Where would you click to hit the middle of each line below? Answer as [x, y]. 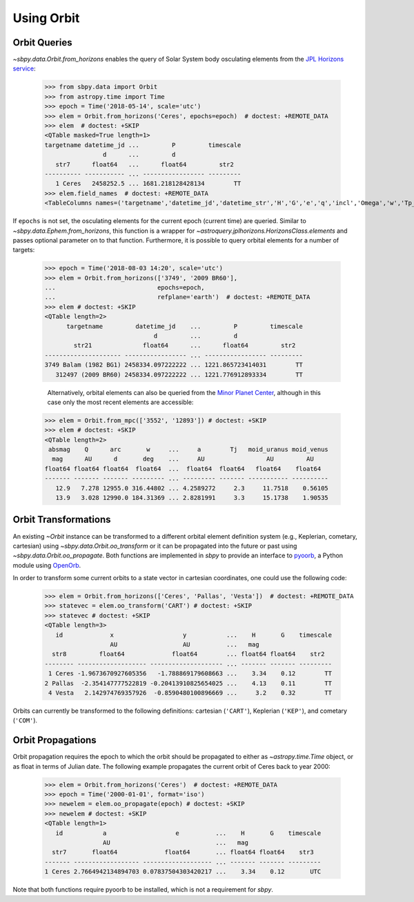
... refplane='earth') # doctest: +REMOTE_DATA [177, 297]
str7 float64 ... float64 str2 [145, 164]
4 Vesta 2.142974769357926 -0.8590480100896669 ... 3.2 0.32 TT [190, 693]
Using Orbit [46, 18]
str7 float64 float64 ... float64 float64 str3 [183, 852]
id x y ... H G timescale [194, 635]
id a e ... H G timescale [188, 833]
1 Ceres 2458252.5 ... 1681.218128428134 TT [148, 184]
